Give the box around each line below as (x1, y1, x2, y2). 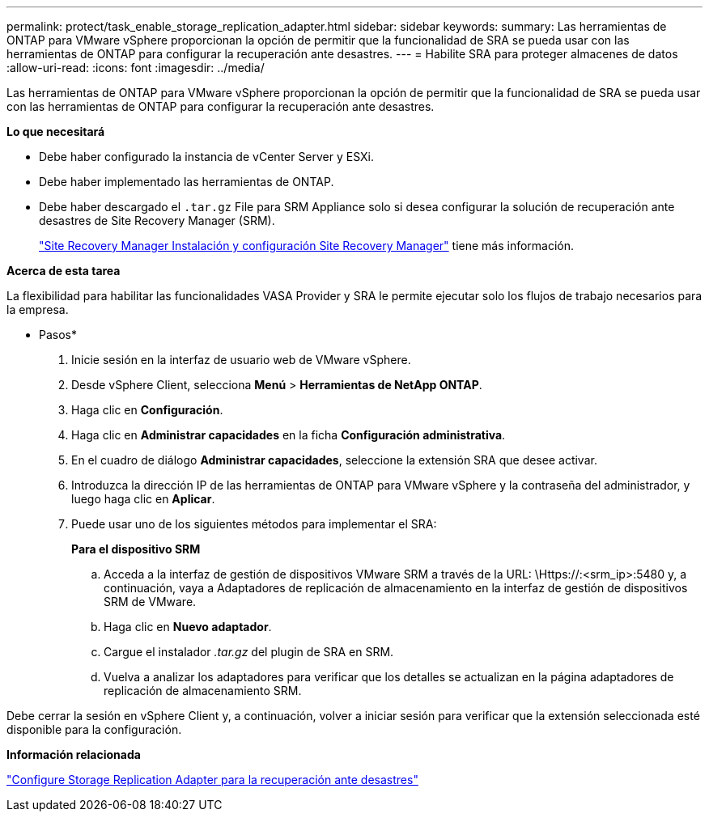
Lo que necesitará (6, 125, 105, 138)
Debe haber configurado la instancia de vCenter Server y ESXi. (39, 150, 375, 163)
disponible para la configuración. (6, 723, 182, 736)
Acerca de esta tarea (6, 264, 121, 278)
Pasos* (39, 328, 77, 341)
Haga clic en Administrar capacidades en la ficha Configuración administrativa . (71, 428, 506, 442)
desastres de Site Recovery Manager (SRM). (39, 214, 275, 227)
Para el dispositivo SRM (71, 542, 201, 556)
